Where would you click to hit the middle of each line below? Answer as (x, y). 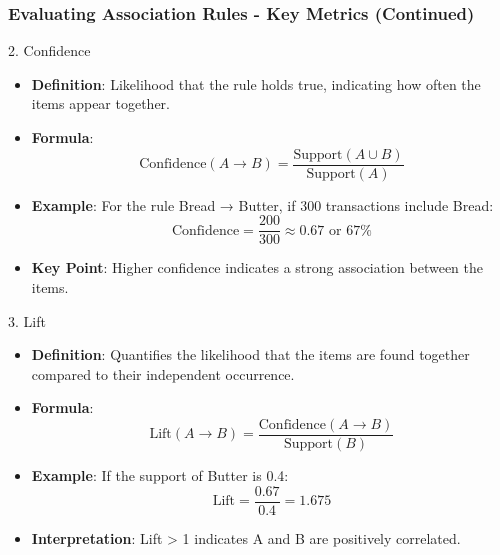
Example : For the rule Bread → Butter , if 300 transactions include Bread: (262, 204)
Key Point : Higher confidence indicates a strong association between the (257, 267)
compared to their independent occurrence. (163, 373)
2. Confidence (49, 50)
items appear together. (101, 103)
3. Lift (27, 320)
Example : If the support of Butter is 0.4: (160, 474)
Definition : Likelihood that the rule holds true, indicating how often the (256, 83)
